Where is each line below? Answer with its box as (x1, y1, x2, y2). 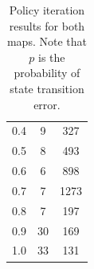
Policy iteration (9, 2, 85, 18)
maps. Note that (6, 33, 87, 50)
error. (33, 96, 61, 112)
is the (38, 48, 65, 65)
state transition (10, 79, 84, 96)
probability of (14, 64, 80, 81)
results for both (9, 17, 85, 34)
